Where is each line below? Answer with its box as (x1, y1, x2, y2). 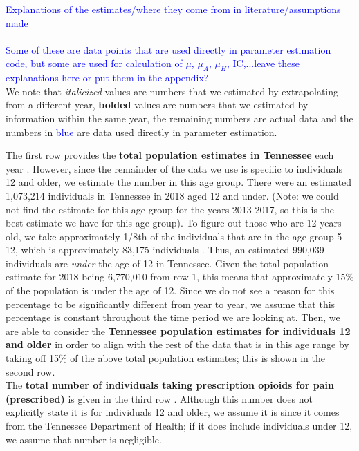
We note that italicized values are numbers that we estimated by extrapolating (6, 84, 339, 98)
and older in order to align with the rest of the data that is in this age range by (6, 337, 349, 352)
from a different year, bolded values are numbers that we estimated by (6, 97, 309, 112)
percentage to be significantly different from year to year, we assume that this (6, 296, 335, 311)
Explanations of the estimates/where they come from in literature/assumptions (6, 2, 341, 16)
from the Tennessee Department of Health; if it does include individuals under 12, (6, 419, 353, 433)
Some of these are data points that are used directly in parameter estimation (6, 42, 331, 57)
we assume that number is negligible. (6, 432, 162, 446)
